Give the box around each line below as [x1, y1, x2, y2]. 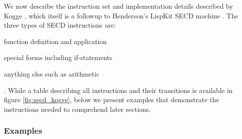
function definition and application [4, 36, 107, 46]
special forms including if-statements [4, 52, 113, 62]
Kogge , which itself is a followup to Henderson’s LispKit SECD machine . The [4, 10, 239, 20]
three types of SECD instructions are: [4, 20, 116, 30]
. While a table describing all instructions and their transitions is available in [4, 85, 233, 95]
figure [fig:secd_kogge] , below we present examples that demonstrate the [4, 94, 219, 105]
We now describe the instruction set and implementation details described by [4, 1, 233, 11]
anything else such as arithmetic [4, 68, 99, 78]
